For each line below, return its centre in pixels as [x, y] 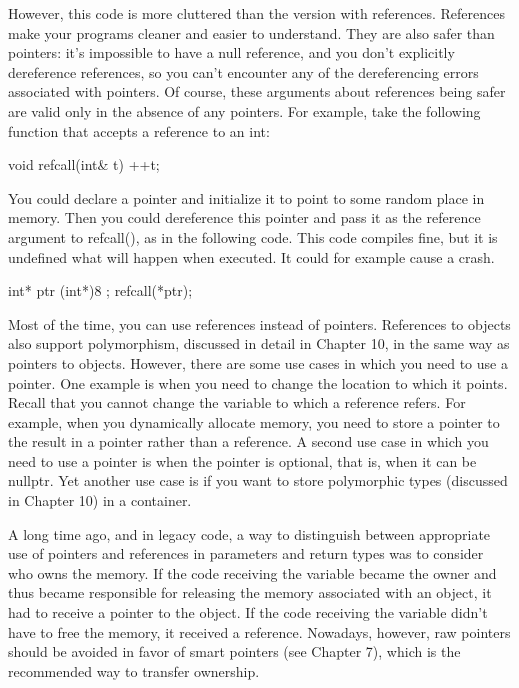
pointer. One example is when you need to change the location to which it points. [258, 382]
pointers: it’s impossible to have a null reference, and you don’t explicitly [231, 52]
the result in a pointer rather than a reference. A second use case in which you [248, 441]
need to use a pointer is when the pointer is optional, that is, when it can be [242, 460]
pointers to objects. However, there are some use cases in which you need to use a [258, 362]
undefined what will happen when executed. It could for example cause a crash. [251, 256]
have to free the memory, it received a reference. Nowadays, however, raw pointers [259, 631]
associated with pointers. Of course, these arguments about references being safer [257, 91]
